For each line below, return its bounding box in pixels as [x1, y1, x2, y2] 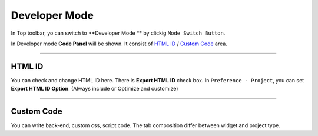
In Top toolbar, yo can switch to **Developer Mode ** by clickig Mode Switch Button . [11, 29, 226, 37]
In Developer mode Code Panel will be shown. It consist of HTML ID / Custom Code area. [11, 40, 228, 47]
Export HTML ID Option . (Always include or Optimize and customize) [11, 85, 178, 92]
